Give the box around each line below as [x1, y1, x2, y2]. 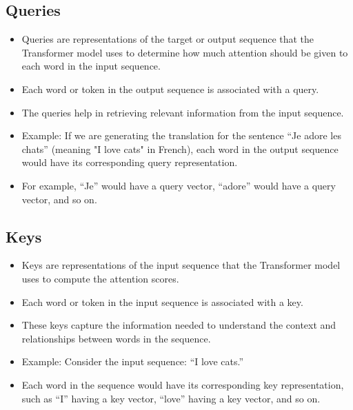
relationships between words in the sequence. [21, 331, 211, 345]
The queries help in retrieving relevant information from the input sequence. [21, 105, 344, 119]
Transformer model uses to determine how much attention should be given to [21, 45, 348, 59]
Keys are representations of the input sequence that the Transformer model [21, 258, 341, 272]
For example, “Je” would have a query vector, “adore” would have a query [21, 178, 336, 192]
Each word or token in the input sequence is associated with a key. [21, 294, 303, 309]
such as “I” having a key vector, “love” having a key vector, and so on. [21, 391, 321, 405]
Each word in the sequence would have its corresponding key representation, [21, 377, 344, 391]
